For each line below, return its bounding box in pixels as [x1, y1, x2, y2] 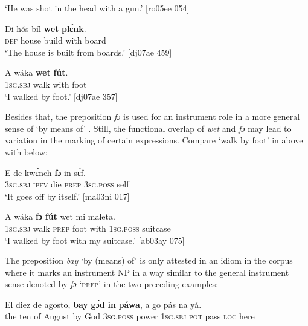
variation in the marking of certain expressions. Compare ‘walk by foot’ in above [5, 134, 303, 146]
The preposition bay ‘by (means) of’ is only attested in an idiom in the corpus [5, 254, 293, 267]
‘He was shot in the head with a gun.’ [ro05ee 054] [5, 2, 190, 14]
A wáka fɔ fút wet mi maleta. [5, 210, 115, 223]
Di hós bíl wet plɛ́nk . [5, 22, 86, 34]
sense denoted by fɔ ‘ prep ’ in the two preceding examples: [5, 278, 219, 290]
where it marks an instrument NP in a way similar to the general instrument [5, 266, 289, 278]
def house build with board [5, 34, 106, 47]
